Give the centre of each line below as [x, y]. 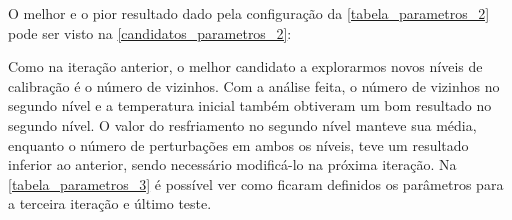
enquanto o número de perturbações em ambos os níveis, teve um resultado [238, 144]
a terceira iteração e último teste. [110, 203]
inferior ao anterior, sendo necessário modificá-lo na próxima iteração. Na [232, 164]
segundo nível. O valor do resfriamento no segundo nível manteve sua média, [242, 124]
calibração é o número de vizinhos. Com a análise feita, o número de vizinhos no [254, 85]
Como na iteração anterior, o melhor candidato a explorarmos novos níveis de [245, 66]
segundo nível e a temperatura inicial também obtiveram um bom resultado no [250, 105]
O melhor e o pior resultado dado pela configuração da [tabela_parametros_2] [249, 13]
